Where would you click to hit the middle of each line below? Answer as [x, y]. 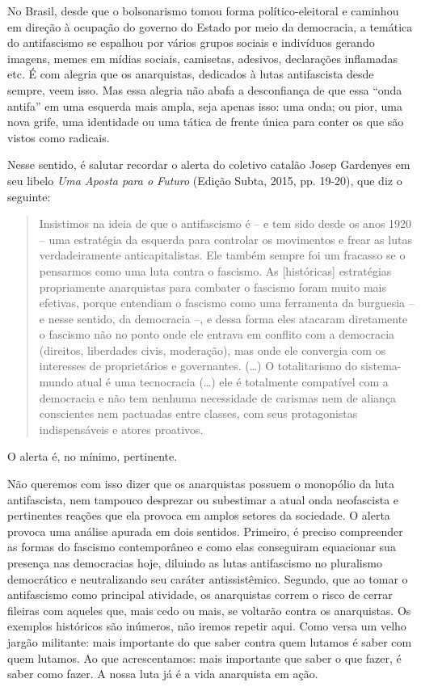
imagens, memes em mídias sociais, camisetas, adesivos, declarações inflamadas [202, 58]
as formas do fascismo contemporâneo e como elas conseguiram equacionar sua [202, 547]
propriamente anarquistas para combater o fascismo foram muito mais [213, 287]
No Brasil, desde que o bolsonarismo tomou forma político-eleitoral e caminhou [203, 11]
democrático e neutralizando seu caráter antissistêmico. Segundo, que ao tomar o [208, 578]
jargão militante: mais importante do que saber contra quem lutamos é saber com [210, 641]
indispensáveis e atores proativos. [121, 429]
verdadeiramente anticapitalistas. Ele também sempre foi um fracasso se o [222, 255]
